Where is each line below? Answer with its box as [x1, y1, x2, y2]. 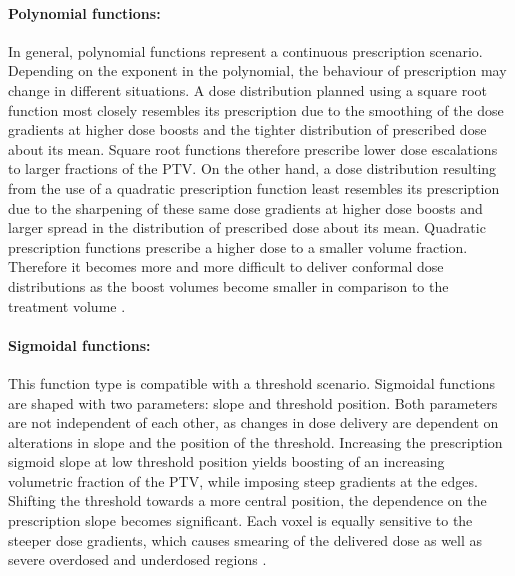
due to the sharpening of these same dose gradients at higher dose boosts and [8, 197, 483, 218]
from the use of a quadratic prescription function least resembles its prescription [8, 177, 500, 198]
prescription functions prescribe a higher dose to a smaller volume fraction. [8, 236, 468, 257]
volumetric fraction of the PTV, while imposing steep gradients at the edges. [8, 470, 478, 491]
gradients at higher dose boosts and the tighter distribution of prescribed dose [8, 119, 487, 140]
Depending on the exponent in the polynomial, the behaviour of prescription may [8, 60, 507, 81]
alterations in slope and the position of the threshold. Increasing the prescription [8, 431, 503, 452]
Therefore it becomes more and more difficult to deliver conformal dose [8, 256, 444, 277]
